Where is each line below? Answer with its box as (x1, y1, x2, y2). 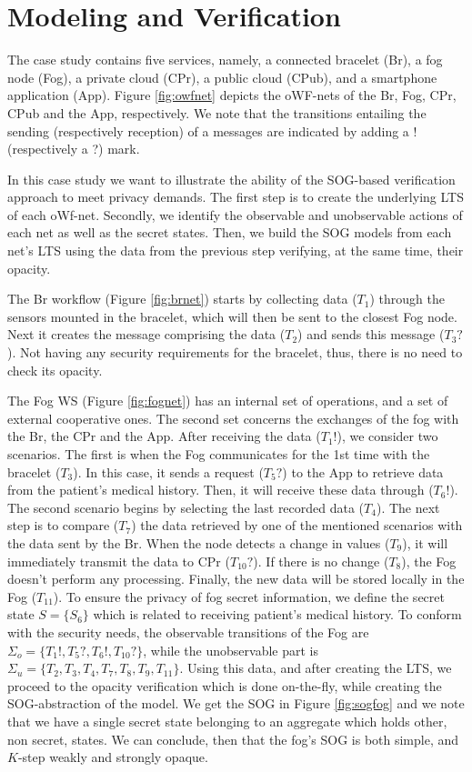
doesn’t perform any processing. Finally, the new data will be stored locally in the (7, 569, 465, 588)
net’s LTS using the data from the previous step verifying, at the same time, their (7, 241, 464, 260)
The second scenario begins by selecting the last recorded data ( (7, 497, 365, 516)
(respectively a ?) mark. (7, 139, 140, 158)
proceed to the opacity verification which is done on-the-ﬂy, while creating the (7, 676, 442, 695)
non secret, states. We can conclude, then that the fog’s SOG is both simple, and (7, 729, 459, 748)
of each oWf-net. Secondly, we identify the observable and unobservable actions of (7, 205, 463, 224)
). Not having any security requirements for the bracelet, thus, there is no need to (7, 343, 463, 362)
